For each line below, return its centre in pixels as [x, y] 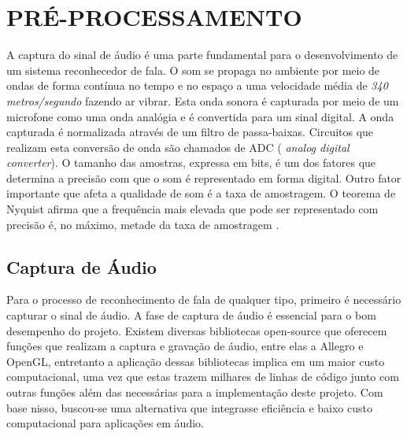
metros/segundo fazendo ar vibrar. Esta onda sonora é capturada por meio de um [203, 100]
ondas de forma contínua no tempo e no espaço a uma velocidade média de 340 [197, 85]
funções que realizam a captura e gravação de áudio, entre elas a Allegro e [185, 346]
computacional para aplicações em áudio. [105, 423]
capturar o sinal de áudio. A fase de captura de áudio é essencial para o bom [191, 315]
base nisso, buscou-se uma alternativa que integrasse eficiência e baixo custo [189, 407]
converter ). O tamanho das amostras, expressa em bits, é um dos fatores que [191, 163]
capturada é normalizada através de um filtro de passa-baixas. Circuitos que [190, 132]
